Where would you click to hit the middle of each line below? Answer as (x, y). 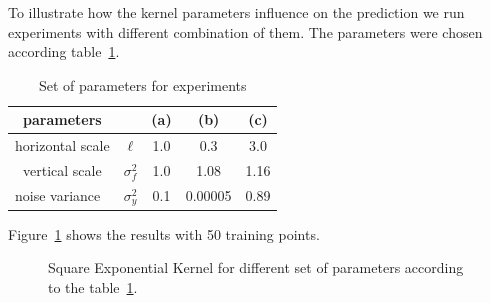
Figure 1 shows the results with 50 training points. (164, 233)
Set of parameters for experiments (142, 84)
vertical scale (62, 170)
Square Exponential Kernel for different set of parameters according (256, 267)
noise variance (58, 195)
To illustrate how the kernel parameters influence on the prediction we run (236, 12)
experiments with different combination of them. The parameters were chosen (245, 31)
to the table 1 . (93, 287)
